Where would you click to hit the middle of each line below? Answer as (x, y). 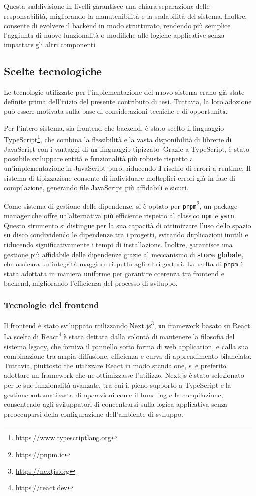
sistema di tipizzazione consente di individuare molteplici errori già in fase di (120, 178)
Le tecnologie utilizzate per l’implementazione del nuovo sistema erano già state (124, 92)
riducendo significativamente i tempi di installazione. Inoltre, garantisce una (118, 244)
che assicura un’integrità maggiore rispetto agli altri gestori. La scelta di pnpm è (124, 264)
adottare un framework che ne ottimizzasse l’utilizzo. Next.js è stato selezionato (124, 375)
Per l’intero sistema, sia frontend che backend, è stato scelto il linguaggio (114, 127)
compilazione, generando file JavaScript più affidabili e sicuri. (96, 187)
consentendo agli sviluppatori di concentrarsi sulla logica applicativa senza (116, 404)
